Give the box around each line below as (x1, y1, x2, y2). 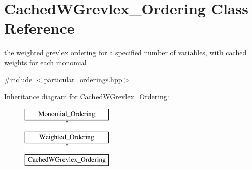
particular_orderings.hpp (44, 74, 122, 84)
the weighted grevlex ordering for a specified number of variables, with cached (4, 47, 247, 58)
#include (4, 74, 33, 84)
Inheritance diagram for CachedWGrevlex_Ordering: (4, 91, 169, 102)
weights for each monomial (4, 57, 87, 67)
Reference (4, 18, 75, 38)
